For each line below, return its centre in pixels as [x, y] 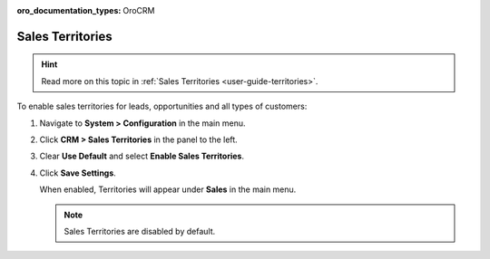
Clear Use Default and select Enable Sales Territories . [142, 156]
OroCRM [139, 10]
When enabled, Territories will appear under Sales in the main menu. [168, 189]
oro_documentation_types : [69, 10]
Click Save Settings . [78, 173]
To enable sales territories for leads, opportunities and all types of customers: [162, 106]
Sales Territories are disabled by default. [140, 231]
